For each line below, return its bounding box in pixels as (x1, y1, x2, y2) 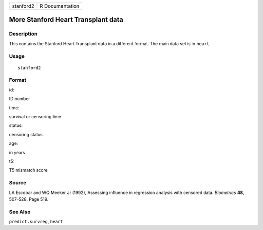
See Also (9, 208, 31, 215)
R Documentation (39, 3, 80, 9)
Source (9, 179, 27, 186)
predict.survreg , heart (9, 219, 63, 225)
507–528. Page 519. (9, 196, 49, 202)
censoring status (9, 131, 43, 137)
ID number (9, 96, 30, 102)
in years (9, 149, 25, 155)
